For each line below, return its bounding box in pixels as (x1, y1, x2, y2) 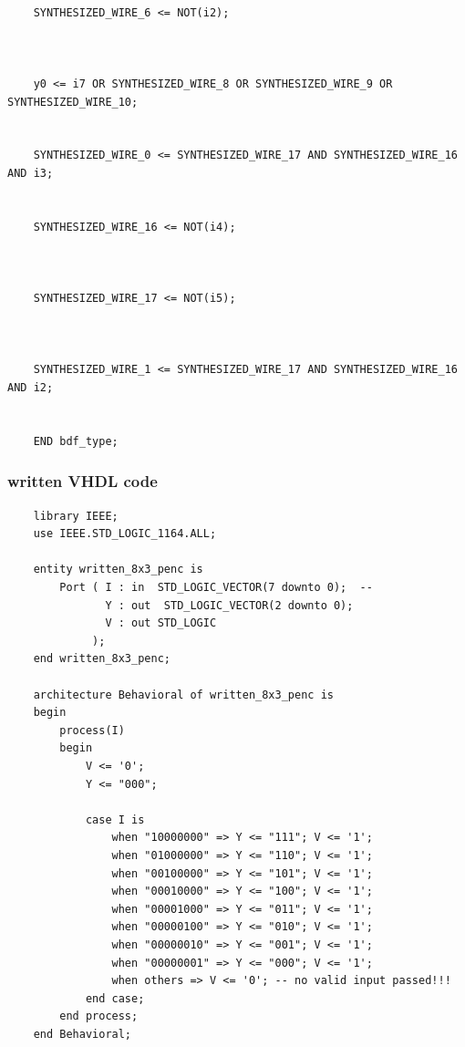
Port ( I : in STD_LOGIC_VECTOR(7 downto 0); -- (59, 581, 373, 595)
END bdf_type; (33, 434, 119, 448)
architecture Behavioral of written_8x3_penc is (33, 688, 334, 701)
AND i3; (7, 166, 54, 180)
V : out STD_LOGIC (105, 617, 217, 630)
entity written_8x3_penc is (33, 563, 203, 576)
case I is (85, 813, 145, 826)
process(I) (59, 723, 125, 737)
